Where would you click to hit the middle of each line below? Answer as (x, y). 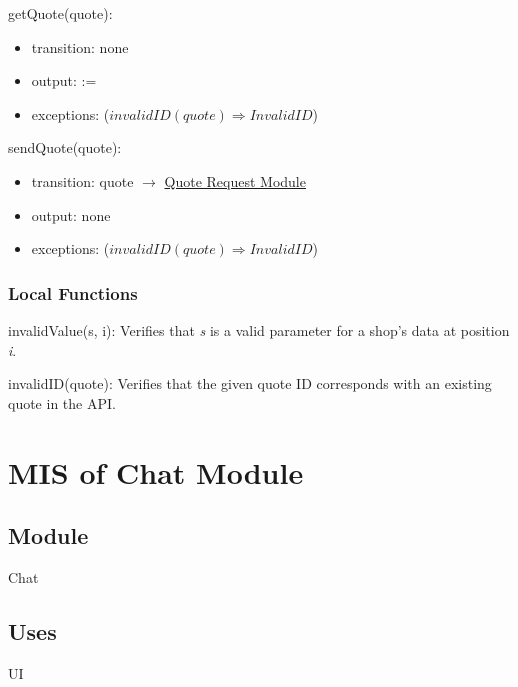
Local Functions (73, 292)
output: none (71, 214)
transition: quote (82, 180)
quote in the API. (62, 402)
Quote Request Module (235, 180)
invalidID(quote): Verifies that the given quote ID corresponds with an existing (250, 383)
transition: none (80, 46)
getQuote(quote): (60, 13)
